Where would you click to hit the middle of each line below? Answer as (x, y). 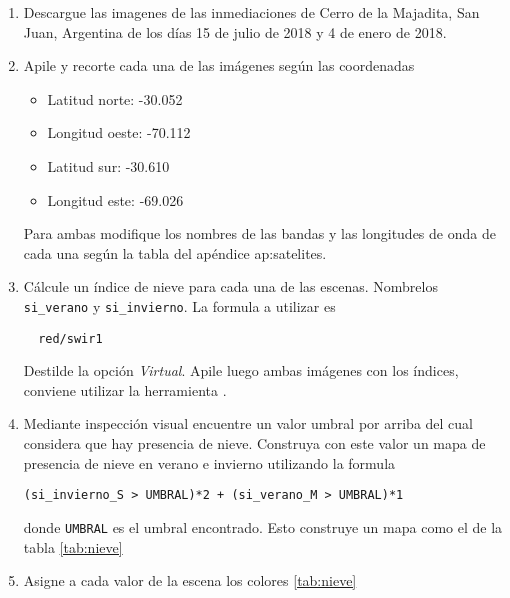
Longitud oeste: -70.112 (119, 132)
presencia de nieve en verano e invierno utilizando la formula (209, 462)
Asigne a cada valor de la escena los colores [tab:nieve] (190, 580)
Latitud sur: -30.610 (108, 165)
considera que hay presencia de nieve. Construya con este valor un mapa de (254, 443)
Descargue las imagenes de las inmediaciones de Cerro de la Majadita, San (251, 12)
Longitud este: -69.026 (115, 199)
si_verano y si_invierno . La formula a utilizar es (179, 305)
